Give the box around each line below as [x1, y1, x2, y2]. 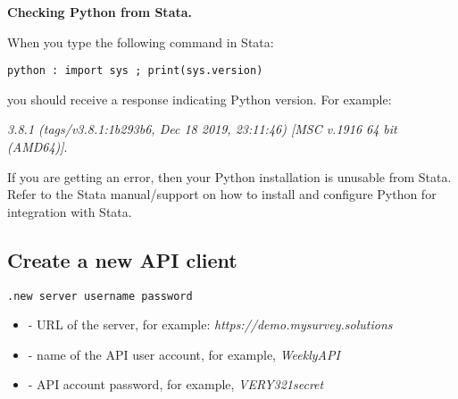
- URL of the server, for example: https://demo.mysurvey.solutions [28, 315, 393, 334]
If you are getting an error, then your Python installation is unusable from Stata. [7, 167, 452, 186]
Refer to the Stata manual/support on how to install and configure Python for [7, 185, 437, 204]
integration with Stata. [7, 202, 132, 220]
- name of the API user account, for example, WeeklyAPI [28, 345, 340, 363]
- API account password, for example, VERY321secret [28, 375, 324, 394]
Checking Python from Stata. [7, 3, 193, 21]
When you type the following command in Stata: [7, 32, 274, 51]
